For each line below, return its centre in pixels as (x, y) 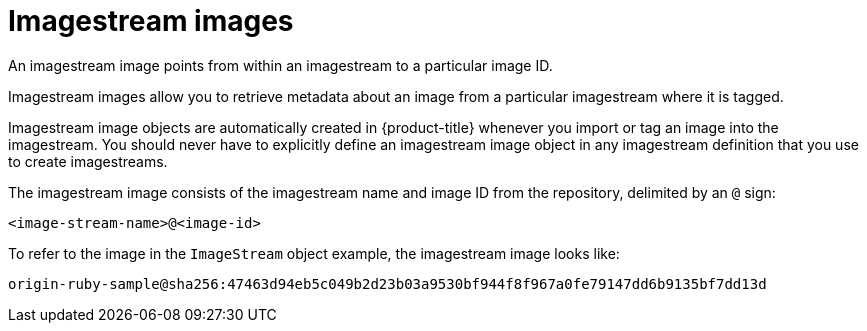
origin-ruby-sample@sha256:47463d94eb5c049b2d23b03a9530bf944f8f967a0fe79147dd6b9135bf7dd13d (387, 283)
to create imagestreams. (88, 161)
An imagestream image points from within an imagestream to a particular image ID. (280, 65)
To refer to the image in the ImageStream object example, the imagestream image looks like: (314, 253)
